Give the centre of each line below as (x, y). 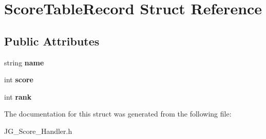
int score (19, 79)
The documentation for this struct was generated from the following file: (118, 114)
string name (24, 62)
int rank (18, 96)
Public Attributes (52, 41)
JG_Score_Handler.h (38, 131)
